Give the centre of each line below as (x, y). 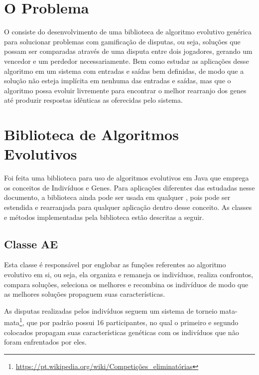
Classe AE (31, 244)
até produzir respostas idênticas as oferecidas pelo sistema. (93, 100)
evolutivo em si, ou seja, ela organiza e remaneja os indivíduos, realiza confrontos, (129, 274)
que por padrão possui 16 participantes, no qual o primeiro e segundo (132, 322)
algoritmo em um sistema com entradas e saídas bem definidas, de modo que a (124, 71)
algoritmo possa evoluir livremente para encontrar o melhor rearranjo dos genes (125, 90)
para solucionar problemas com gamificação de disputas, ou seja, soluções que (122, 41)
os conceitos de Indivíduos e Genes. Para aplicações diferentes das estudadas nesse (129, 187)
